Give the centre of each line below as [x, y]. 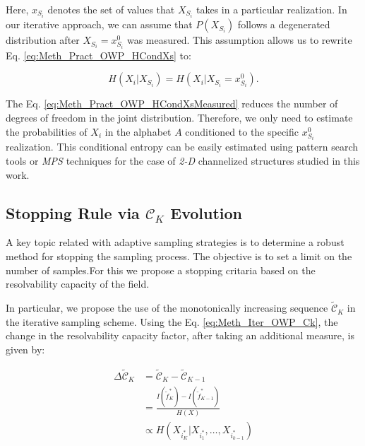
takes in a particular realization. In [271, 9]
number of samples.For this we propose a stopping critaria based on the [161, 270]
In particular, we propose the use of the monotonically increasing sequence [167, 308]
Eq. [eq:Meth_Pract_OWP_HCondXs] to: [98, 55]
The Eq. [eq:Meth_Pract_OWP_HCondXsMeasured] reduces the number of [172, 104]
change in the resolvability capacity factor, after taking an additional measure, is [180, 335]
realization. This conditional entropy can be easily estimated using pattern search [182, 147]
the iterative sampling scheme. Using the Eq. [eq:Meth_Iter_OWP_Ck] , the [172, 321]
